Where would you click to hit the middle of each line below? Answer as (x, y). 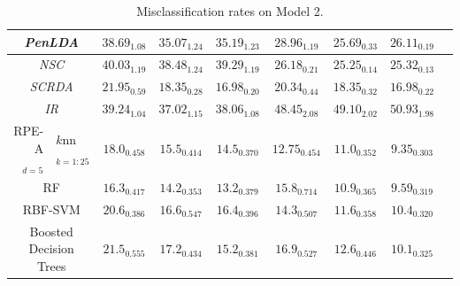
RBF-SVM (51, 209)
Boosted (51, 231)
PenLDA (51, 41)
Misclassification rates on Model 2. (230, 11)
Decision (51, 248)
